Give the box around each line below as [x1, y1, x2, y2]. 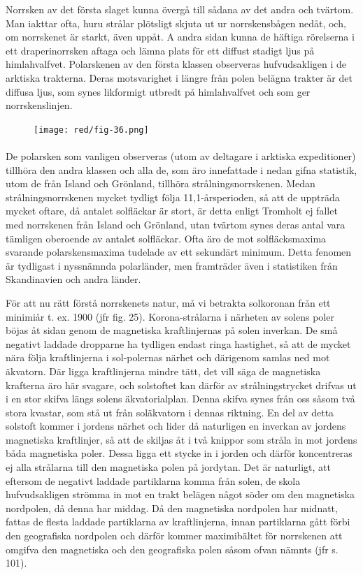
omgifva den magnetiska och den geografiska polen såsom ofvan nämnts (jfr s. [6, 541, 339, 556]
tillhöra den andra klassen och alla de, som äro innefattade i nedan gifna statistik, [6, 162, 357, 177]
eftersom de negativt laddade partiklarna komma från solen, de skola [6, 473, 301, 488]
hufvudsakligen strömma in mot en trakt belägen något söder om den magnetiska [6, 487, 355, 502]
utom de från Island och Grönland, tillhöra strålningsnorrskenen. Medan [6, 176, 315, 191]
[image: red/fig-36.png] [34, 124, 149, 135]
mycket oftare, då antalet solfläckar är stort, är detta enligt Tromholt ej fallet [6, 203, 338, 218]
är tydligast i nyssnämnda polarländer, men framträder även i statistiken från [6, 258, 338, 272]
